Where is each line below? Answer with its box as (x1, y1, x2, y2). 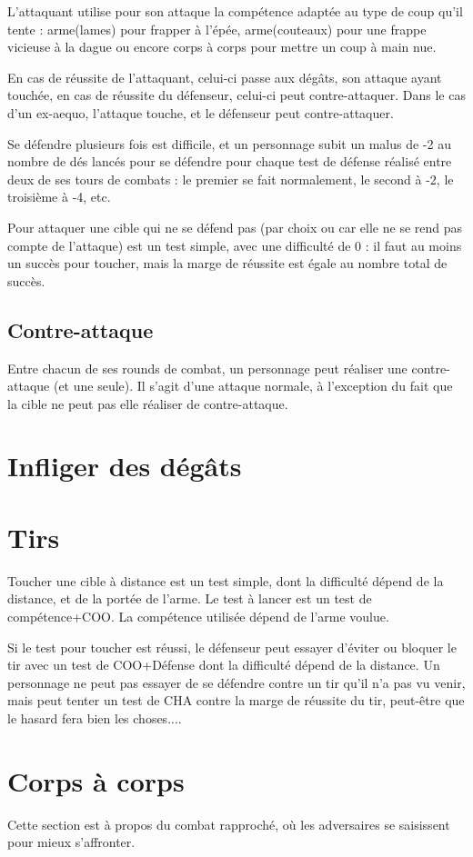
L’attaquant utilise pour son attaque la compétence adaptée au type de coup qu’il (7, 2, 463, 20)
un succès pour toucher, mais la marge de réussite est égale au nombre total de (7, 254, 448, 273)
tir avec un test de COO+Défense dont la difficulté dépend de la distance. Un (7, 655, 440, 674)
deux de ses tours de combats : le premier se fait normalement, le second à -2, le (7, 169, 454, 188)
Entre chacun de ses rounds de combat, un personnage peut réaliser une (7, 358, 408, 377)
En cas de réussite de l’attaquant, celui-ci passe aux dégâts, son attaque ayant (7, 67, 442, 86)
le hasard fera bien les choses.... (7, 708, 182, 727)
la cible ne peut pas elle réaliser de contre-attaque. (7, 394, 288, 413)
